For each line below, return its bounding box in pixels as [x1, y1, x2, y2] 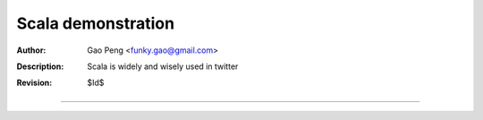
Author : [16, 45, 47, 56]
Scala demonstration [16, 13, 174, 33]
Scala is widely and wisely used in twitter [87, 61, 239, 72]
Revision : [16, 77, 53, 89]
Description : [16, 61, 64, 72]
